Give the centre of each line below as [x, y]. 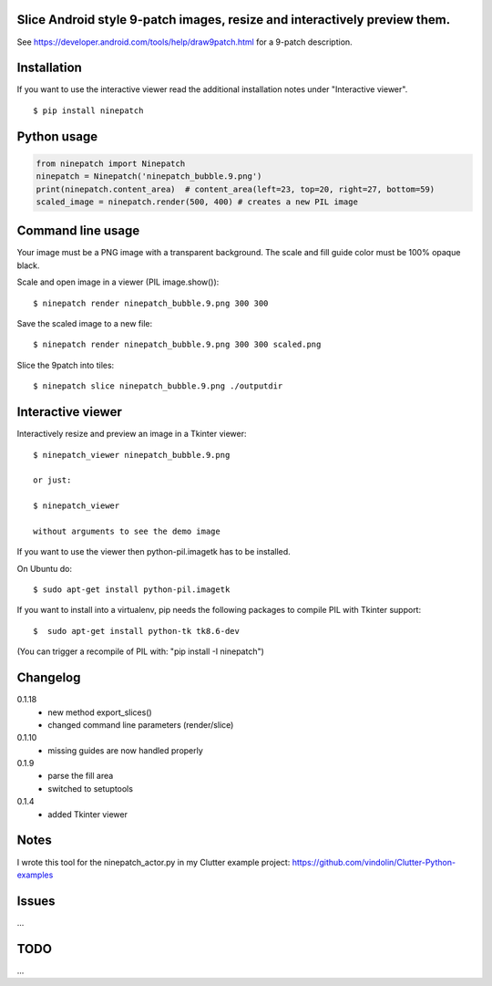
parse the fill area [81, 776]
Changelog [49, 678]
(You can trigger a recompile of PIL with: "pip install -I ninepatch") [140, 651]
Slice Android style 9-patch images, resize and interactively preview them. [234, 20]
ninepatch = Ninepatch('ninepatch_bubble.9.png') [149, 176]
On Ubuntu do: [45, 568]
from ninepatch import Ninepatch [111, 163]
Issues [36, 901]
